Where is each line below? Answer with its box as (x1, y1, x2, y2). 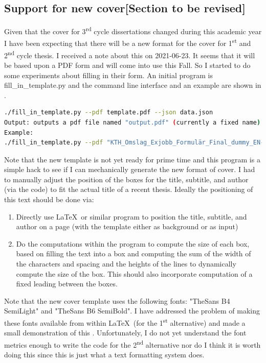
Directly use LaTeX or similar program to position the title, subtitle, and (16, 211, 247, 222)
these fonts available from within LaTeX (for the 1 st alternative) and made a (4, 316, 246, 328)
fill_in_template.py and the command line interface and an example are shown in (4, 80, 261, 90)
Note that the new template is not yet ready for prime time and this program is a (4, 154, 260, 164)
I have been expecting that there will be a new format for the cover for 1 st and (4, 36, 251, 49)
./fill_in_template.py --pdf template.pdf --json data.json (4, 109, 213, 116)
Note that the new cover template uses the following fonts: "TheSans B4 (4, 295, 230, 306)
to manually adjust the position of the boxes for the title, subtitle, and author (4, 174, 249, 184)
